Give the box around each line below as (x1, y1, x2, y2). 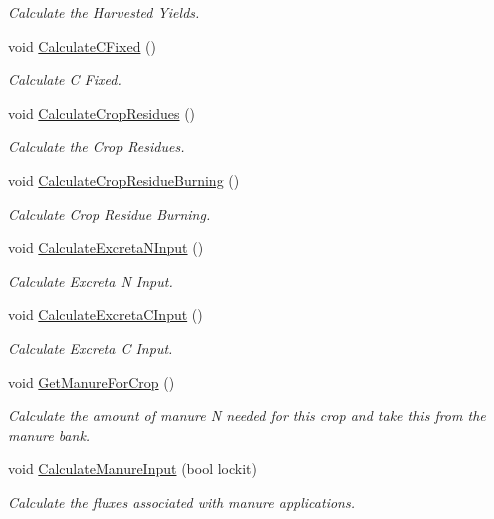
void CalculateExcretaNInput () (8, 237, 204, 258)
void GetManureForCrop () (8, 371, 175, 392)
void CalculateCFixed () (8, 35, 156, 56)
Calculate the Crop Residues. (8, 136, 185, 157)
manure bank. (8, 424, 91, 445)
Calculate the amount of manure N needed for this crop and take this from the (8, 405, 486, 426)
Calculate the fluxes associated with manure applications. (8, 491, 355, 512)
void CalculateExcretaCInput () (8, 304, 203, 325)
